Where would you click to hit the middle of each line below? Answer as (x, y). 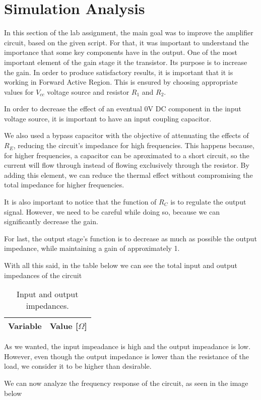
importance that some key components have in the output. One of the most (121, 52)
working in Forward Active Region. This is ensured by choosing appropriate (121, 82)
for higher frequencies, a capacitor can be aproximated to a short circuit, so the (127, 155)
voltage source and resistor (88, 91)
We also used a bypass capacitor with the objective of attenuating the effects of (126, 135)
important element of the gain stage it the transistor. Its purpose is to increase (126, 62)
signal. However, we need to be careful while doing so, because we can (112, 211)
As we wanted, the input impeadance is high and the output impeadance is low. (127, 346)
